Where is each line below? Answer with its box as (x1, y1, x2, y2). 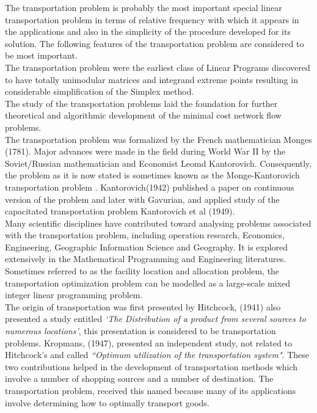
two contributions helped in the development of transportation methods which (5, 360, 298, 373)
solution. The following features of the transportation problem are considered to (5, 37, 304, 49)
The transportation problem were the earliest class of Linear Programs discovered (5, 60, 310, 73)
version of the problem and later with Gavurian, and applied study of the (5, 192, 280, 205)
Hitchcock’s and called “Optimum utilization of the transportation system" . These (5, 348, 309, 361)
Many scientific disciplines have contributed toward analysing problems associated (5, 216, 312, 229)
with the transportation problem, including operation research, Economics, (5, 228, 285, 241)
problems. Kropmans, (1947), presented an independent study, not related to (5, 336, 292, 349)
